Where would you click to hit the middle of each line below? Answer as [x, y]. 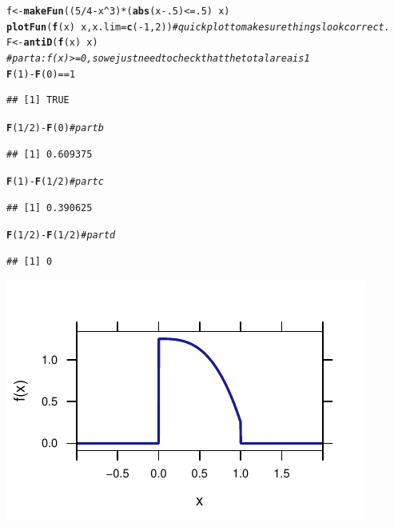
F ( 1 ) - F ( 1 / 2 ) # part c [55, 182]
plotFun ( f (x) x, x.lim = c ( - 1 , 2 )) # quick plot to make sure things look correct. [198, 27]
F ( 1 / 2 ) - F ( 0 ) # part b [55, 128]
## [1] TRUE [38, 100]
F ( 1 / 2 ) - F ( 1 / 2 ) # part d [61, 236]
